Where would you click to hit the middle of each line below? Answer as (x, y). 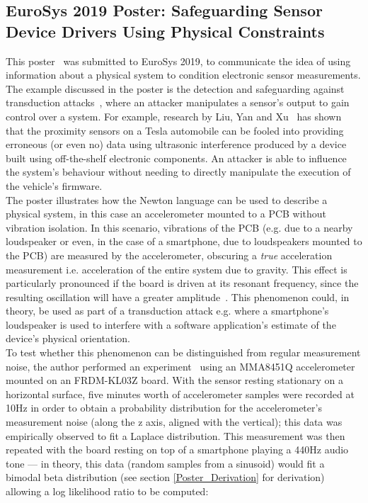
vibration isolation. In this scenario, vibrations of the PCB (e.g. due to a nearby (179, 227)
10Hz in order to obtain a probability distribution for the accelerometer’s (164, 408)
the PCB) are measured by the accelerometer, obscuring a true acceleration (169, 255)
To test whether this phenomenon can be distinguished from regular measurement (183, 352)
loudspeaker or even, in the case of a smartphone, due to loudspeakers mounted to (184, 241)
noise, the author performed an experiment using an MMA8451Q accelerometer (180, 366)
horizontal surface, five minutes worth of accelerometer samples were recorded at (180, 394)
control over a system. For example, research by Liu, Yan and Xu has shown (174, 116)
